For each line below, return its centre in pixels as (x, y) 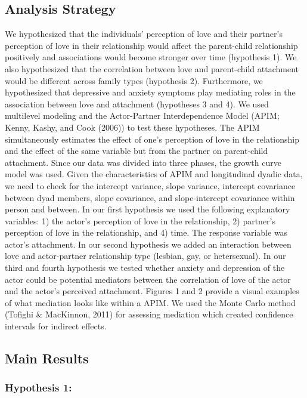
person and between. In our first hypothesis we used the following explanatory (148, 209)
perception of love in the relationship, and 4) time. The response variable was (146, 232)
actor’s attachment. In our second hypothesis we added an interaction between (148, 244)
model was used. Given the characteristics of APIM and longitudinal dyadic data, (154, 174)
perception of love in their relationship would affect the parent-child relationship (151, 45)
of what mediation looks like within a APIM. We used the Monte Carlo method (150, 302)
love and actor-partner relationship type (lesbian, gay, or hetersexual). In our (145, 256)
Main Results (47, 358)
